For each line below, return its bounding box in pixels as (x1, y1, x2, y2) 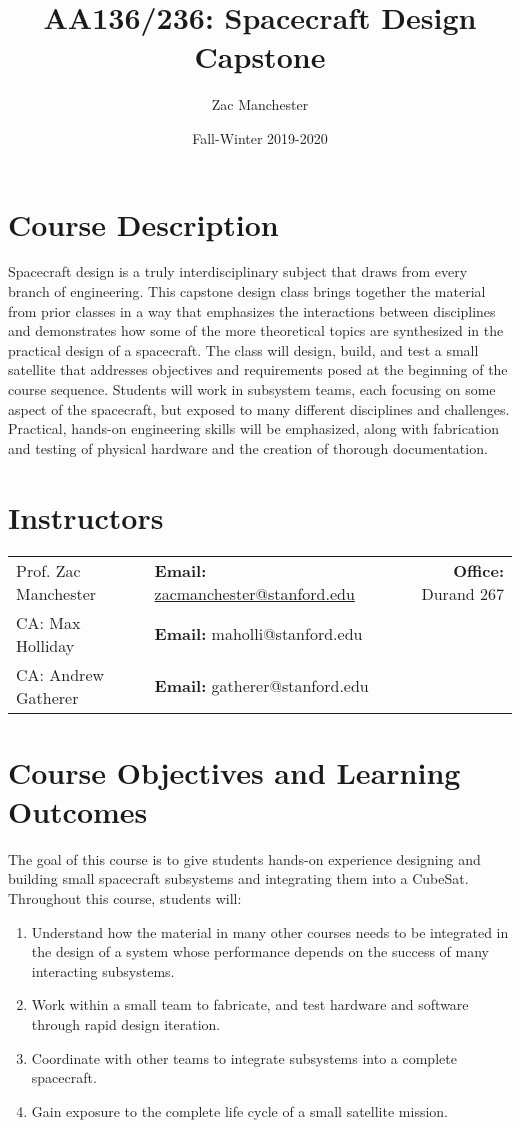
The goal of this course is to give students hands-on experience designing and (8, 848, 481, 869)
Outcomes (8, 790, 148, 831)
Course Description (8, 203, 279, 244)
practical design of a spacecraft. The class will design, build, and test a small (8, 339, 479, 360)
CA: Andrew (16, 662, 105, 686)
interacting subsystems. (31, 960, 175, 981)
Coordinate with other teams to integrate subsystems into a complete (31, 1047, 457, 1068)
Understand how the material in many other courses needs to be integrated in (31, 921, 509, 942)
